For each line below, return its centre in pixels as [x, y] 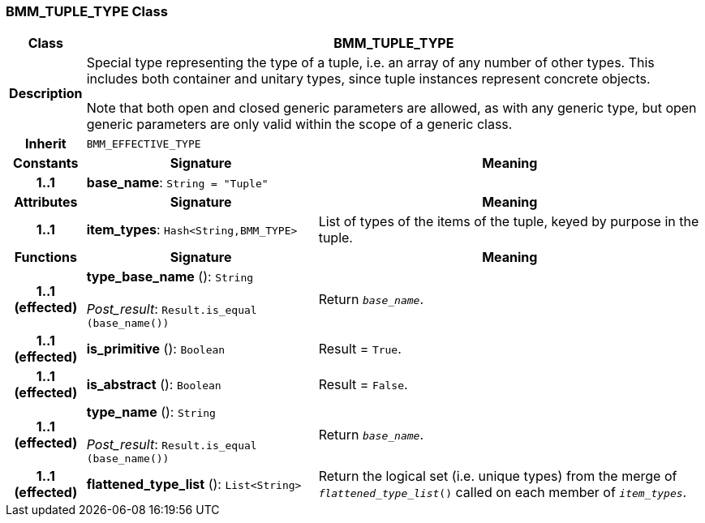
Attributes [46, 202]
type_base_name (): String [170, 277]
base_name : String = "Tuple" [177, 183]
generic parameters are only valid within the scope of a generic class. [299, 124]
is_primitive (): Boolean [156, 349]
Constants [46, 163]
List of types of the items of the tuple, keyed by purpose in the [509, 222]
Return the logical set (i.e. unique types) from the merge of [498, 476]
